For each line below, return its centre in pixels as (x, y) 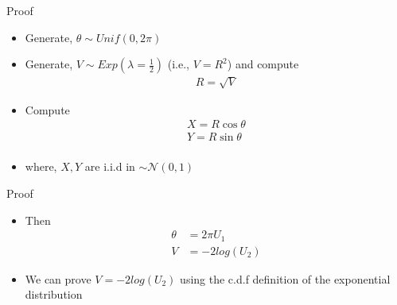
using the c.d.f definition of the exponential (285, 278)
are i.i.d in (110, 166)
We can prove (58, 278)
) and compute (263, 64)
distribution (54, 294)
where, (41, 166)
